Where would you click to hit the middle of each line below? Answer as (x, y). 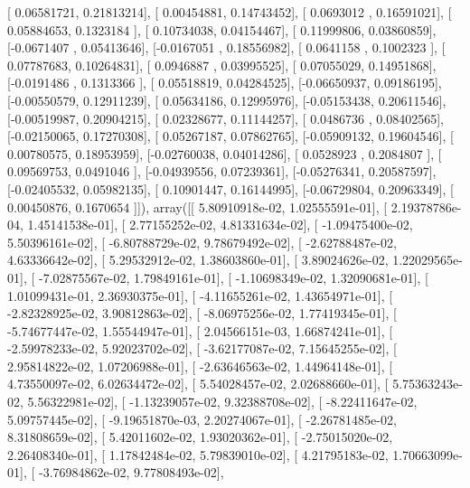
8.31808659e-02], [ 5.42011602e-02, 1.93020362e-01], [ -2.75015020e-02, (200, 437)
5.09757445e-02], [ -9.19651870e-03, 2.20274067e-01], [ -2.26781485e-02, (202, 419)
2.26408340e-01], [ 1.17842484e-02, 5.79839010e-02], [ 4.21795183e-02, (198, 454)
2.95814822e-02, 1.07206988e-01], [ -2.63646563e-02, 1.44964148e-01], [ (200, 366)
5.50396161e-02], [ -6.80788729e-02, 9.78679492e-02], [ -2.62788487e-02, (202, 242)
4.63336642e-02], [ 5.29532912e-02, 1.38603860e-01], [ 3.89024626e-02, (198, 260)
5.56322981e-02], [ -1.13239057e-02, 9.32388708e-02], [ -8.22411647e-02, (222, 402)
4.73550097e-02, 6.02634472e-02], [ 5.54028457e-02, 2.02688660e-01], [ (198, 384)
